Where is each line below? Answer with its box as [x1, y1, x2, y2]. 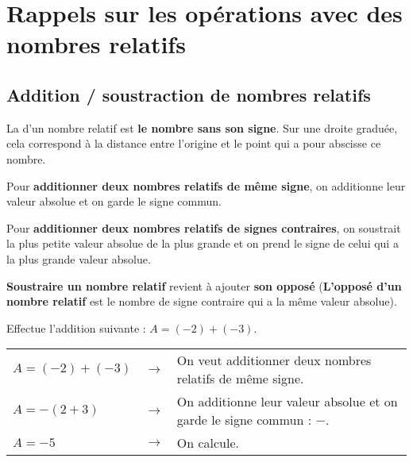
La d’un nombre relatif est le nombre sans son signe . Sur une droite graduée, [6, 119, 398, 136]
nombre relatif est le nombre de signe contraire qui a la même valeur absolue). [6, 293, 397, 310]
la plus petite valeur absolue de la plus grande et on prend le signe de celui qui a [6, 235, 399, 252]
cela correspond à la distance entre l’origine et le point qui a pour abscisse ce [6, 135, 381, 152]
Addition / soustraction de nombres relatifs [6, 82, 371, 106]
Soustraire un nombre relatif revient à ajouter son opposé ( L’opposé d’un [6, 277, 402, 294]
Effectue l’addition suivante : [6, 319, 146, 336]
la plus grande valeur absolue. [6, 250, 151, 267]
